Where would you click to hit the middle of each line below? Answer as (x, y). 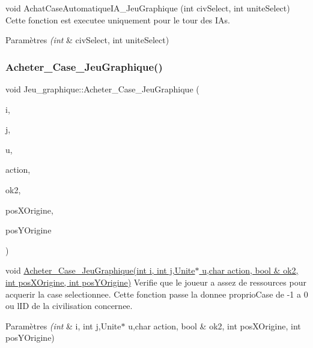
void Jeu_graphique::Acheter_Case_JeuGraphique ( (102, 89)
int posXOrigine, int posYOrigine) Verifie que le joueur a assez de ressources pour (156, 282)
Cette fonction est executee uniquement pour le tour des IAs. (118, 19)
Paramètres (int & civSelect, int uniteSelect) (87, 40)
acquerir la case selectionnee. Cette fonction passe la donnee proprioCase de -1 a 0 (157, 294)
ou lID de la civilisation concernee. (69, 306)
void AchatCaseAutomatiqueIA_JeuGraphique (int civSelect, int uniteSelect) (148, 8)
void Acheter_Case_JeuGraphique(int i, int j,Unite (100, 270)
